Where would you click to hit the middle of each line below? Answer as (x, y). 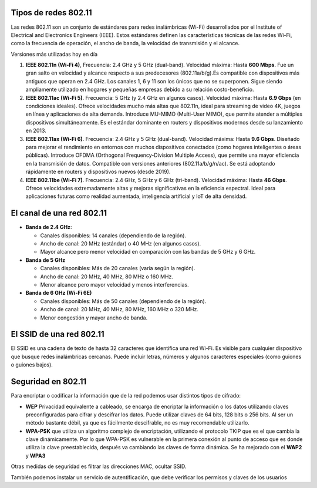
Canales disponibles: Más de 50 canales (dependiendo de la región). (123, 301)
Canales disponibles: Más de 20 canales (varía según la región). (118, 268)
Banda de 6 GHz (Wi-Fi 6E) (59, 293)
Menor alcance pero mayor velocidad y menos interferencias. (114, 284)
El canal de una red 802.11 (59, 213)
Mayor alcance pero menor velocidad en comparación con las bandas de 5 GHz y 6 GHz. (148, 252)
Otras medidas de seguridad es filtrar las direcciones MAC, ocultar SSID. (99, 466)
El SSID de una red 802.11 (58, 334)
